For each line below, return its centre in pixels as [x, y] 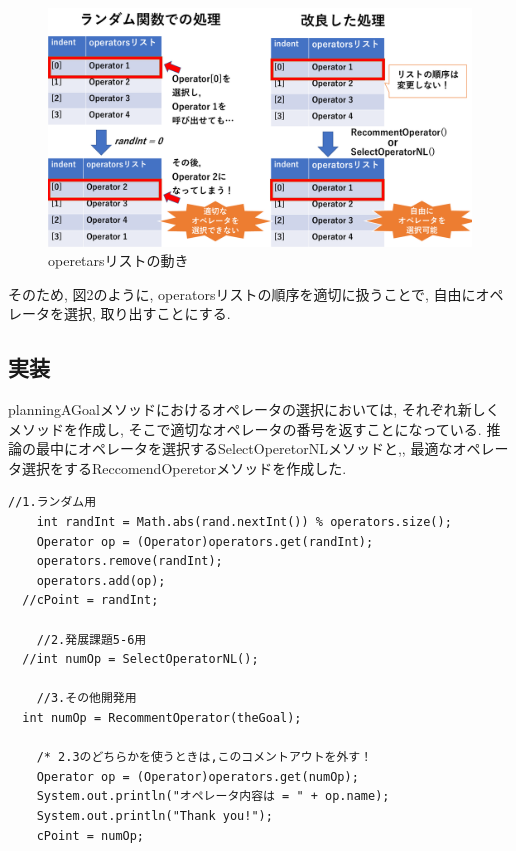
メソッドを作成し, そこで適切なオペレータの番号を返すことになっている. [245, 428]
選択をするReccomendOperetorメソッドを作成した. [184, 467]
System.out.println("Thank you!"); [154, 815]
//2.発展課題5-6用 [91, 639]
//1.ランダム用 [52, 502]
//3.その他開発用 [86, 698]
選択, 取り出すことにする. [147, 313]
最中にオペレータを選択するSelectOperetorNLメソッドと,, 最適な [244, 448]
